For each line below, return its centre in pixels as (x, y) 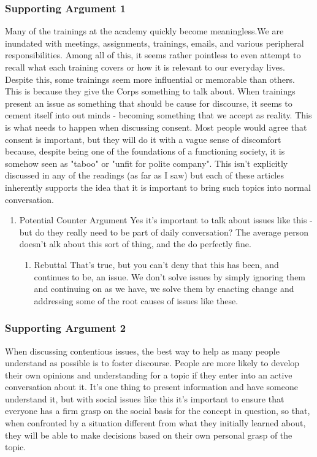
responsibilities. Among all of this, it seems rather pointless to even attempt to (153, 55)
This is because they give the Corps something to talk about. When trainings (150, 91)
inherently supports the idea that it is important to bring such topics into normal (158, 187)
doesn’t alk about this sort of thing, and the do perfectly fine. (135, 244)
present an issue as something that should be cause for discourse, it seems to (149, 103)
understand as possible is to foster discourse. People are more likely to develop (152, 363)
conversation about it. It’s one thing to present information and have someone (151, 387)
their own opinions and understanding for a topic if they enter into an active (149, 374)
